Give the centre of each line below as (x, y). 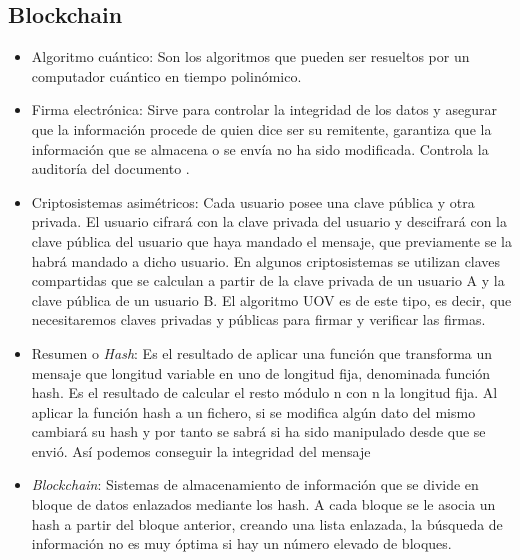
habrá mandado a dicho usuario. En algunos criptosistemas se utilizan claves (266, 260)
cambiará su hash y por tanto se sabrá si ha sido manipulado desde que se (258, 431)
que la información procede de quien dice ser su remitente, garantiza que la (261, 128)
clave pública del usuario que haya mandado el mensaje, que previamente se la (271, 240)
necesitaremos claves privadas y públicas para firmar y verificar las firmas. (258, 319)
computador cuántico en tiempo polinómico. (166, 75)
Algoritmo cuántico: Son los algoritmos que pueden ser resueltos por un (250, 56)
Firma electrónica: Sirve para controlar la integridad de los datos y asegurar (264, 109)
